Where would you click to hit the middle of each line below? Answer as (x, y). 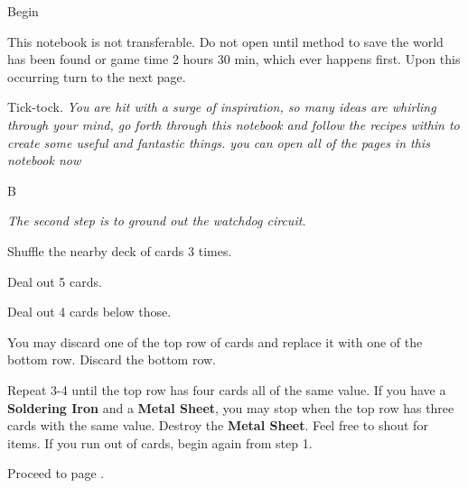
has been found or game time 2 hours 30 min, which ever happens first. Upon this (234, 59)
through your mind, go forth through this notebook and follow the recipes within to (234, 124)
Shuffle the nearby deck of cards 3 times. (120, 250)
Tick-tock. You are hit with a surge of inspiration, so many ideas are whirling (222, 107)
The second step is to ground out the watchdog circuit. (157, 221)
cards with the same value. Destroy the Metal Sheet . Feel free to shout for (218, 425)
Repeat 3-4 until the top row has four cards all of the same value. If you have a (227, 389)
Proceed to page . (56, 473)
